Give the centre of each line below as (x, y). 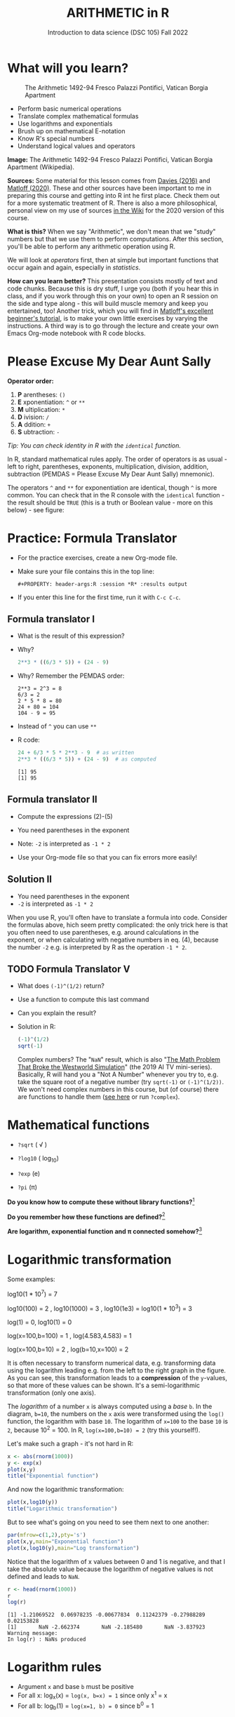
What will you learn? (68, 68)
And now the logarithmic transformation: (66, 1490)
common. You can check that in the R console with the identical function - (116, 495)
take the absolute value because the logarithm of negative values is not (110, 1569)
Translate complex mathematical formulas (78, 116)
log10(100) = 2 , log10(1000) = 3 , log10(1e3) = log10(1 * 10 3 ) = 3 (100, 1308)
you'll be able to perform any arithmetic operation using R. (91, 246)
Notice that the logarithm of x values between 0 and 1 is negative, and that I (116, 1561)
